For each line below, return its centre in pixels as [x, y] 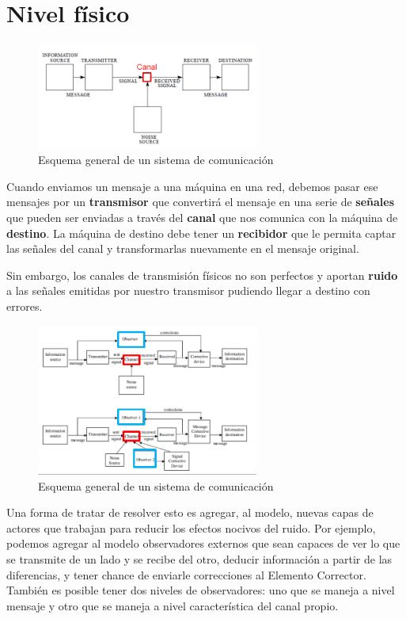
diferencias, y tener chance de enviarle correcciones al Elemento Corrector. [186, 574]
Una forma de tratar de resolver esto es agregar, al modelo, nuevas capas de [190, 512]
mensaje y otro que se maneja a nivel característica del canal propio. [173, 605]
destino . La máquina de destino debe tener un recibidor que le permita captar [201, 233]
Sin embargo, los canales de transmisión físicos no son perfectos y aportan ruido [202, 275]
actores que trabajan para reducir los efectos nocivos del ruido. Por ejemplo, [191, 527]
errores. [25, 306]
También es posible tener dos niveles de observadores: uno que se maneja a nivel [201, 590]
